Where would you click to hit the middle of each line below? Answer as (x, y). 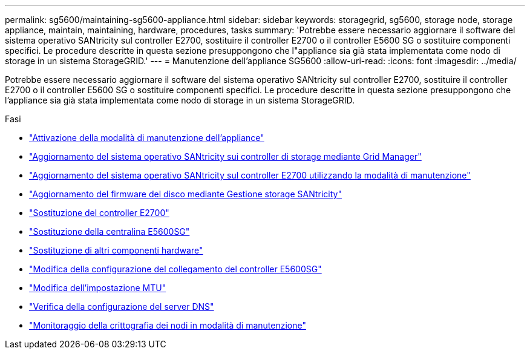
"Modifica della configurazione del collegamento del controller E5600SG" (175, 269)
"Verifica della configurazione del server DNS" (122, 306)
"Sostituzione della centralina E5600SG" (110, 231)
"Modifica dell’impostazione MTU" (98, 288)
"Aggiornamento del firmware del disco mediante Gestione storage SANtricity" (185, 194)
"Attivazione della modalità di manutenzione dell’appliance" (147, 138)
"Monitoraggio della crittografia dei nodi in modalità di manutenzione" (168, 325)
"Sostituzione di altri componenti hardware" (116, 250)
